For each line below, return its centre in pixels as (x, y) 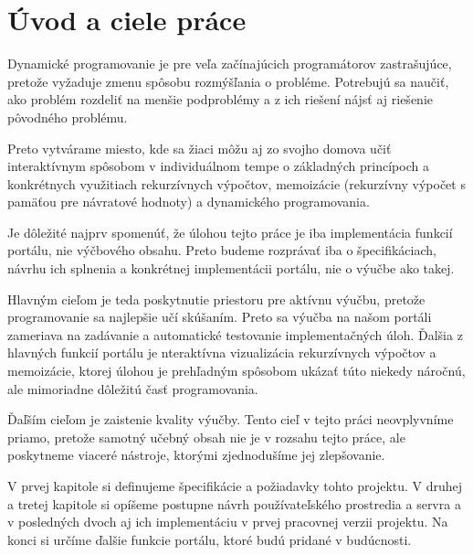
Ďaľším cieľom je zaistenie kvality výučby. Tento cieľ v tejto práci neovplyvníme (231, 419)
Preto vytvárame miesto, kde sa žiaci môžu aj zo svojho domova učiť (200, 148)
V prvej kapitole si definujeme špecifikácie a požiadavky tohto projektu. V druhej (235, 486)
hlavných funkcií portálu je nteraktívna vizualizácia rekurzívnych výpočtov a (222, 352)
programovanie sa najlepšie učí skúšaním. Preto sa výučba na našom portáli (220, 317)
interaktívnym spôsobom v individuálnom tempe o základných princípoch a (218, 166)
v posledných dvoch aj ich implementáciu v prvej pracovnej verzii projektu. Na (228, 522)
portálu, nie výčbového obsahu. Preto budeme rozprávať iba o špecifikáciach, (222, 250)
